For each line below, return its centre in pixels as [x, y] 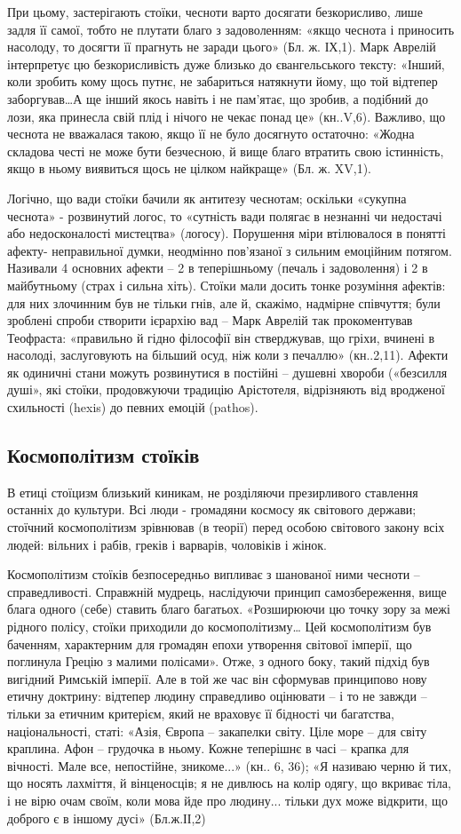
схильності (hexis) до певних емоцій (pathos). [133, 407]
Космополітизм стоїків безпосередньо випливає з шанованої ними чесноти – [214, 574]
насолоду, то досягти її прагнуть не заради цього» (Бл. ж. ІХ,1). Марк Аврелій [222, 47]
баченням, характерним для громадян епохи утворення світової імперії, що [210, 643]
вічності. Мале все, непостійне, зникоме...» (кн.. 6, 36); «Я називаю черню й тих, [230, 765]
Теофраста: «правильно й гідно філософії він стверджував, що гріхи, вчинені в [221, 337]
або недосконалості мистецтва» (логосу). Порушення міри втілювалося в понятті [227, 233]
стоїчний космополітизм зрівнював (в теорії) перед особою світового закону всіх [226, 527]
